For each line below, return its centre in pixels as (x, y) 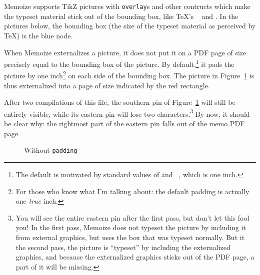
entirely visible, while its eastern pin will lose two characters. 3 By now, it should (127, 113)
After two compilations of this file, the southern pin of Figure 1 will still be (120, 102)
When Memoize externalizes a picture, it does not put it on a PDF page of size (125, 52)
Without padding (51, 150)
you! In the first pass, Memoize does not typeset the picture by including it (131, 227)
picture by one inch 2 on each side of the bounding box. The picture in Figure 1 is (129, 75)
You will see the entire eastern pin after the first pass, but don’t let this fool (132, 217)
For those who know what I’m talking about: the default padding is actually (132, 191)
